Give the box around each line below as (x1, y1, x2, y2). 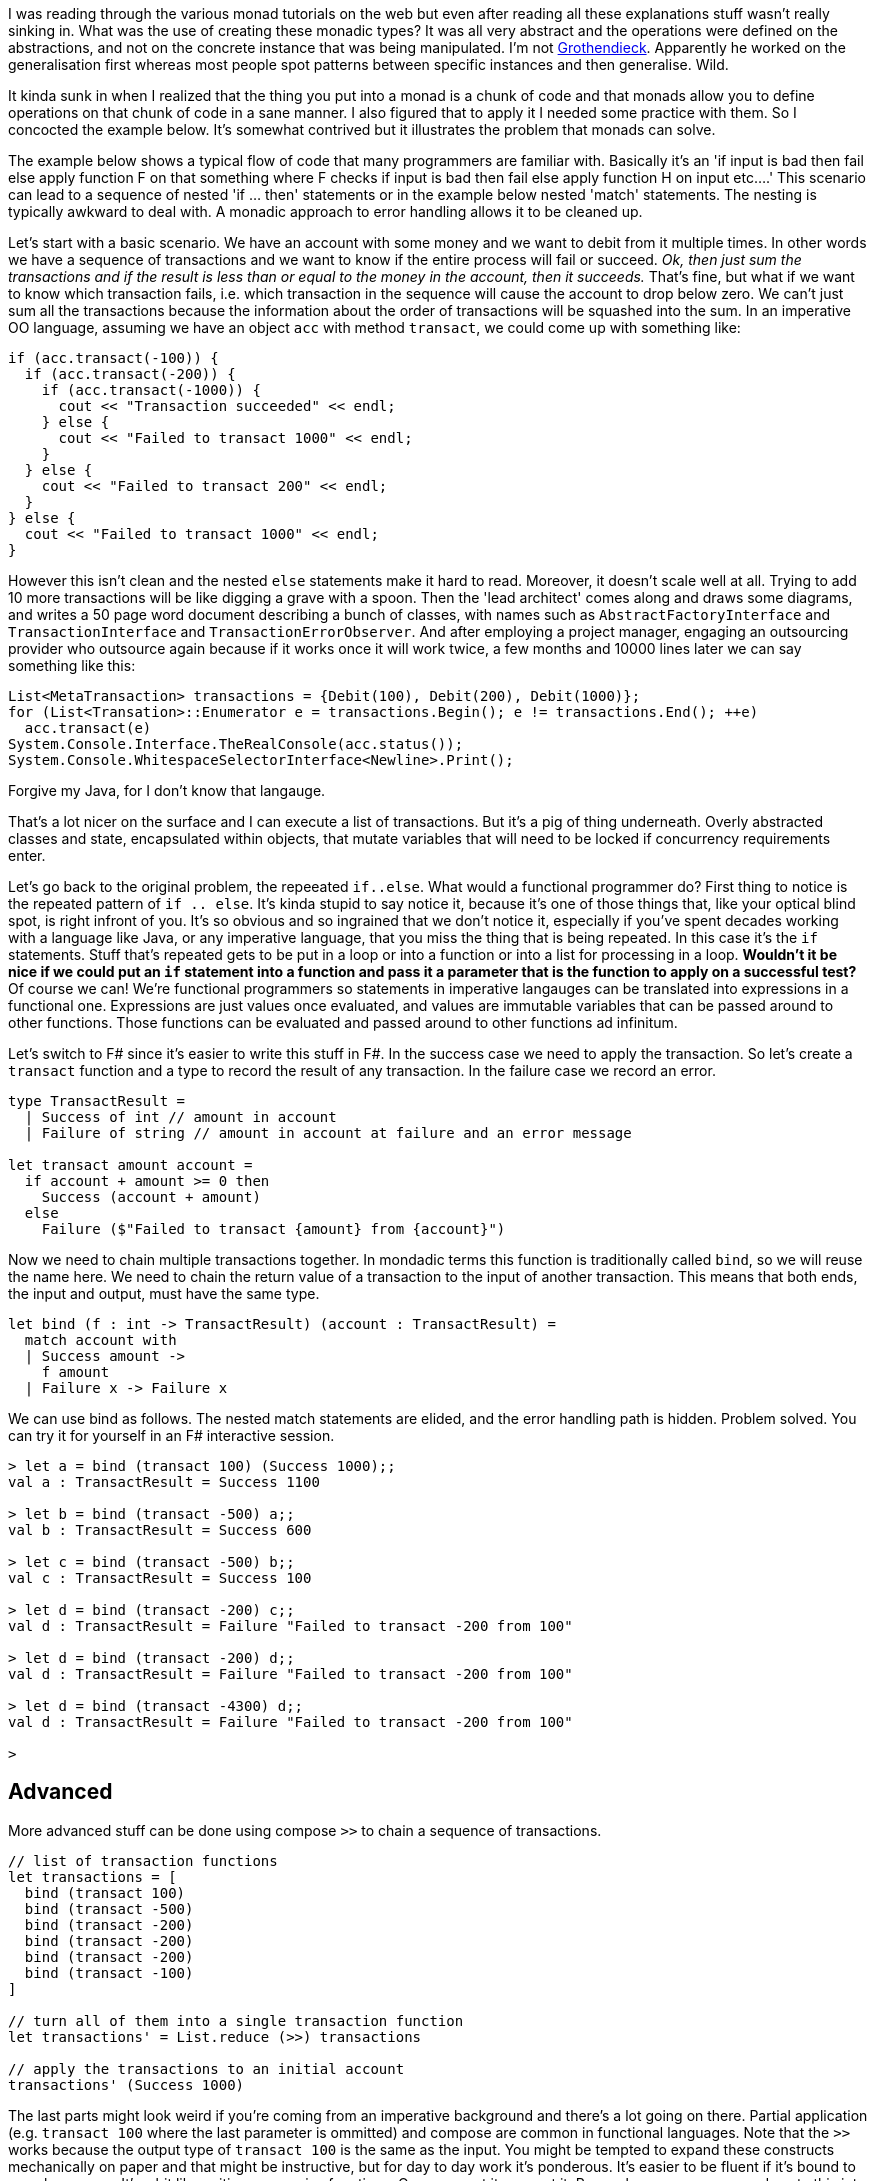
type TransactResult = (8, 1093, 186, 1109)
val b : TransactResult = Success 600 (8, 1522, 312, 1538)
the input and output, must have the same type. (8, 1285, 320, 1302)
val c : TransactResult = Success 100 (8, 1570, 312, 1586)
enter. (8, 847, 46, 864)
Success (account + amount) (41, 1189, 261, 1205)
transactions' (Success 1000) (8, 2076, 245, 2093)
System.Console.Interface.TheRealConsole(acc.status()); (8, 736, 464, 752)
